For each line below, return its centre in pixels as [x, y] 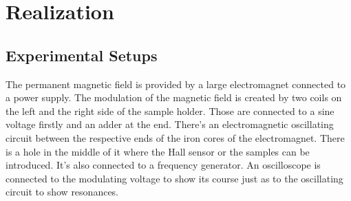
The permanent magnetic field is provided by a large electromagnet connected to [176, 84]
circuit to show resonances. [62, 192]
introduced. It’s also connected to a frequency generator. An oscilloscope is [163, 165]
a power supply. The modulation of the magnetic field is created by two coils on [174, 97]
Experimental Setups [82, 55]
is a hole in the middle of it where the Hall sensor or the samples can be [158, 151]
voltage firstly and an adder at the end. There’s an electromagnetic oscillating [170, 124]
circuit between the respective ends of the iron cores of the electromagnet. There [175, 137]
